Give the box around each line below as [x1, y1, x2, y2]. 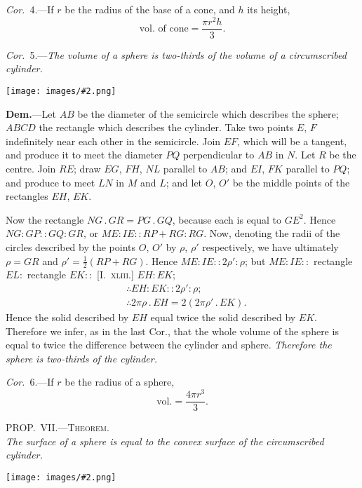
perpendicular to [183, 147, 255, 162]
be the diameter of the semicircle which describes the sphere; [77, 106, 339, 121]
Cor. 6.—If [6, 374, 54, 389]
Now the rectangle [6, 212, 84, 226]
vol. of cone [139, 24, 189, 34]
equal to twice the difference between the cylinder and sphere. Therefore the [6, 337, 332, 352]
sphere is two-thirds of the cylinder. [6, 351, 157, 365]
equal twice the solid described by [150, 310, 296, 324]
